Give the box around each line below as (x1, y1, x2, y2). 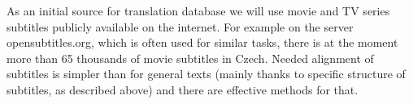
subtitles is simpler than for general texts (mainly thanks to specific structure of (7, 65, 406, 82)
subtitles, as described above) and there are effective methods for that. (7, 81, 359, 98)
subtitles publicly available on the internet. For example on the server (7, 18, 354, 35)
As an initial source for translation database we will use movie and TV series (7, 2, 390, 19)
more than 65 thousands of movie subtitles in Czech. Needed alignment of (7, 49, 374, 66)
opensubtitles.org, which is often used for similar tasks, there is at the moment (7, 34, 398, 51)
